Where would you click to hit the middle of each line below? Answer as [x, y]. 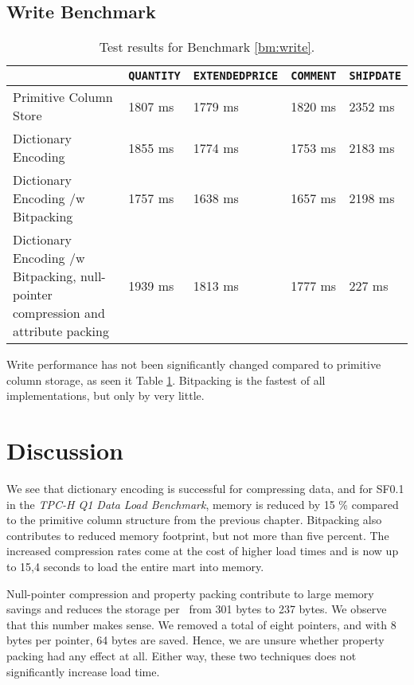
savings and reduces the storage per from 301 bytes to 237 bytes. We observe [197, 609]
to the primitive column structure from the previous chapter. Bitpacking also [194, 520]
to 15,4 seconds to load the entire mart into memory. [135, 567]
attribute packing [61, 331]
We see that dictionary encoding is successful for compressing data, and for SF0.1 [205, 489]
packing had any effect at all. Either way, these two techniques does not [182, 656]
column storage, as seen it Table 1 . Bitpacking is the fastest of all [166, 380]
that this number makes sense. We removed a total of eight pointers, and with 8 [201, 624]
